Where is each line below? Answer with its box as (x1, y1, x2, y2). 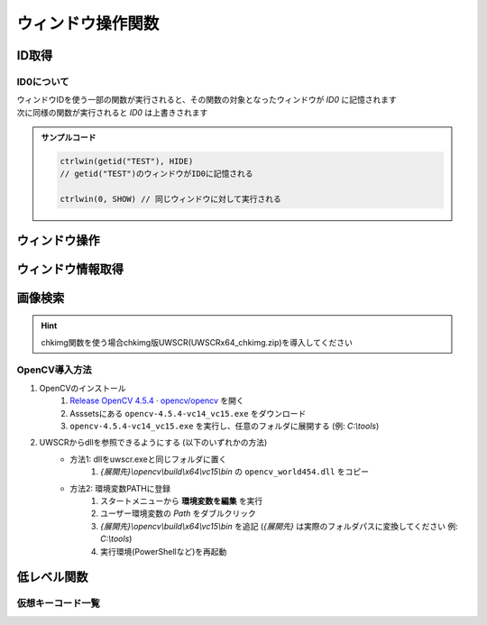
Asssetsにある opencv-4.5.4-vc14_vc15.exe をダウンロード (69, 408, 307, 418)
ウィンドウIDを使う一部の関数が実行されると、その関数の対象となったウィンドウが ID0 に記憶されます (16, 95, 397, 106)
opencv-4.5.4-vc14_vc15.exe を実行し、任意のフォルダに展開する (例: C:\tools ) (69, 420, 380, 431)
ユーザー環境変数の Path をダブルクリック (100, 508, 256, 519)
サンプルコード (41, 132, 96, 143)
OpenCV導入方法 (16, 363, 92, 376)
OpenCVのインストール (39, 382, 126, 393)
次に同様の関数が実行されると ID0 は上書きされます (16, 106, 208, 117)
